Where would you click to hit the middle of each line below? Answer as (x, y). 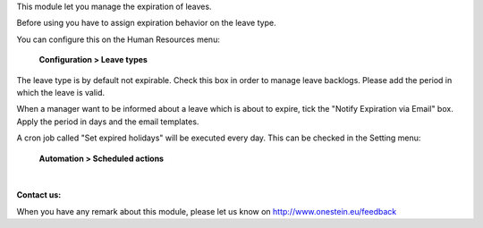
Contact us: (39, 195)
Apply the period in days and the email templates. (108, 122)
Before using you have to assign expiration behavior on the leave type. (146, 23)
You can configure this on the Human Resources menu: (119, 39)
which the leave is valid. (61, 92)
